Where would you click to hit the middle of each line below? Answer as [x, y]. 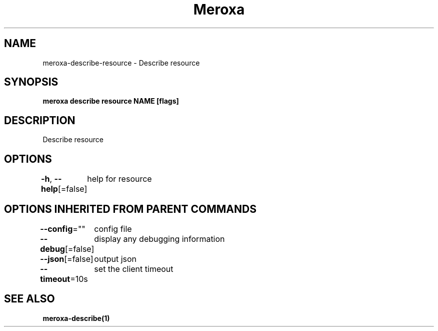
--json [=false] [67, 259]
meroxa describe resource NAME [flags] [111, 101]
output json [115, 259]
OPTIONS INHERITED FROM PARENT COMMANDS [130, 209]
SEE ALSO [29, 299]
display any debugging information [159, 239]
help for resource [119, 179]
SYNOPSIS [31, 82]
